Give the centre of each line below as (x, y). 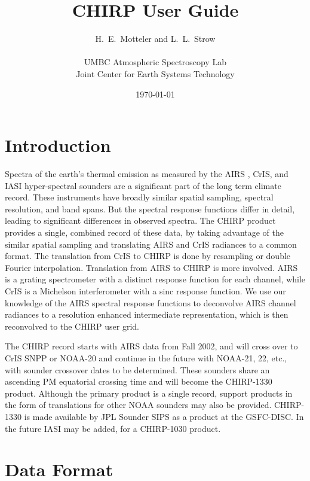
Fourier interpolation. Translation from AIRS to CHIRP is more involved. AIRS (151, 267)
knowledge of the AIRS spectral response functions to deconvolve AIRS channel (151, 302)
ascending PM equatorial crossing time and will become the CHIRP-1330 (139, 381)
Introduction (58, 145)
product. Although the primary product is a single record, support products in (149, 393)
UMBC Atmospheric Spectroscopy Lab (155, 62)
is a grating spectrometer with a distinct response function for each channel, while (155, 279)
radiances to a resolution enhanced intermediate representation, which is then (147, 314)
